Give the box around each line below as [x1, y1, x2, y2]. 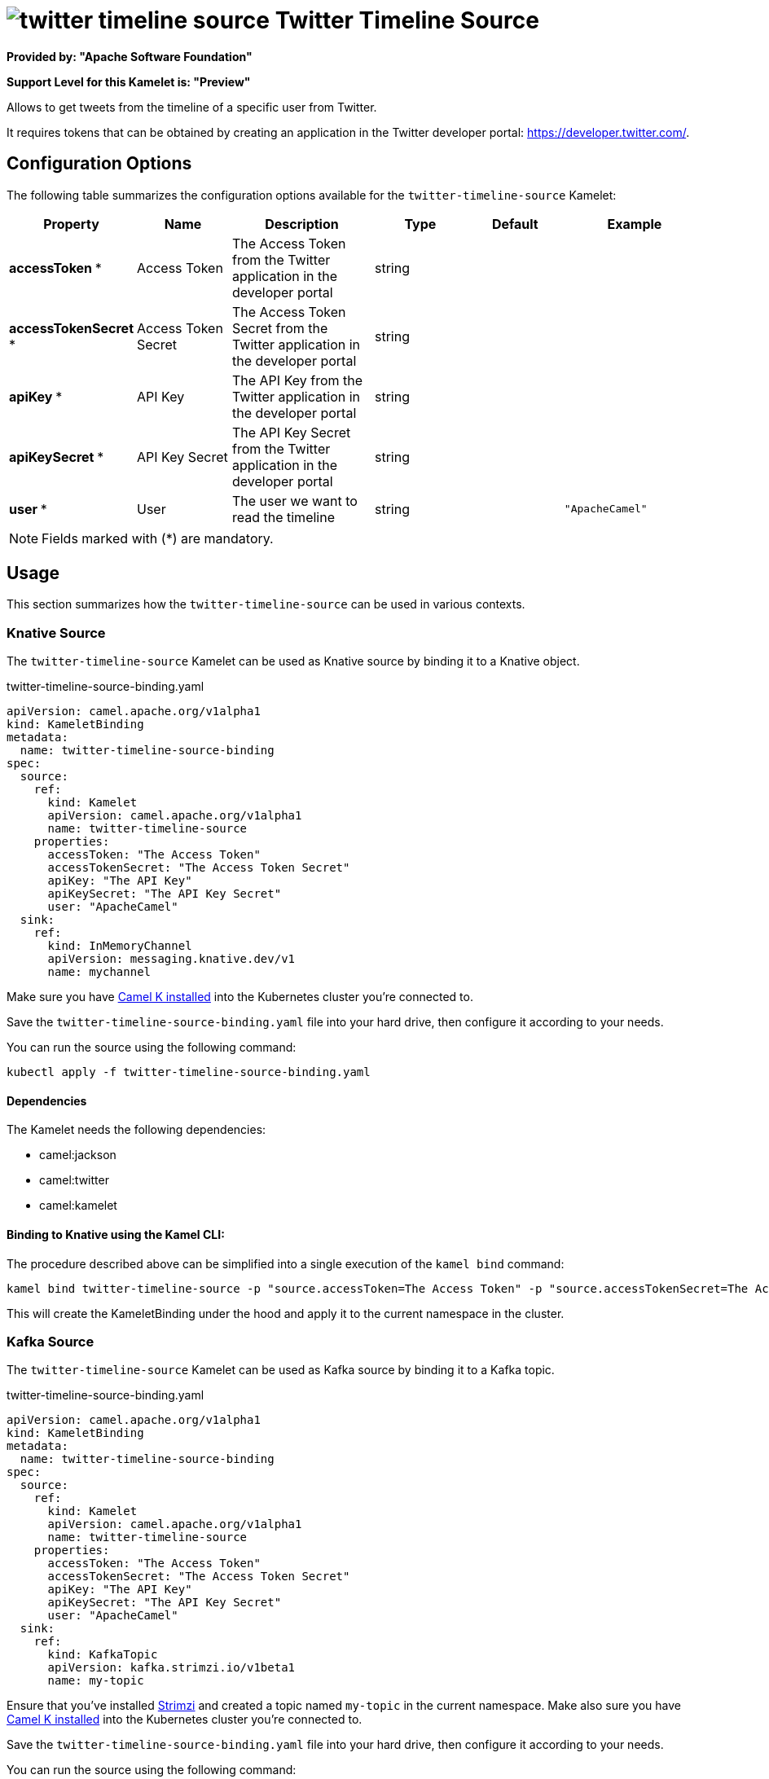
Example [607, 215, 662, 232]
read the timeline [231, 508, 335, 525]
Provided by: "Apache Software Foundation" [7, 49, 253, 64]
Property [43, 215, 99, 232]
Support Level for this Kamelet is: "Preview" [7, 74, 251, 89]
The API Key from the [231, 371, 363, 389]
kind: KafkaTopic [47, 1648, 158, 1662]
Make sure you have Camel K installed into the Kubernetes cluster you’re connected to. [7, 990, 473, 1004]
